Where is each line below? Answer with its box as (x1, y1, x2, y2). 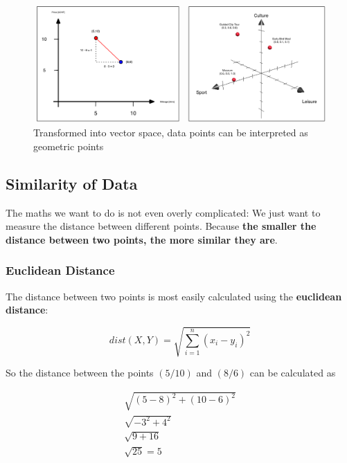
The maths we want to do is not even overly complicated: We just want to (6, 205, 321, 219)
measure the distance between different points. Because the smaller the (6, 219, 317, 233)
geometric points (33, 138, 104, 153)
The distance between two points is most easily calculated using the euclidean (6, 289, 342, 303)
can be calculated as (249, 365, 336, 380)
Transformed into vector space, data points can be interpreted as (33, 125, 308, 140)
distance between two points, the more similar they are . (6, 232, 278, 246)
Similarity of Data (6, 172, 138, 194)
